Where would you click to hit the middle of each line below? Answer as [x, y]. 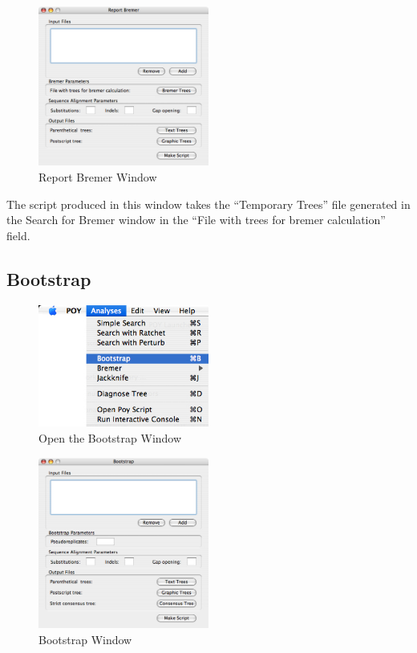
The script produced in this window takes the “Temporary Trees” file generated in [208, 204]
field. [18, 235]
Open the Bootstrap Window [110, 437]
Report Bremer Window [98, 177]
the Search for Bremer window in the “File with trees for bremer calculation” [196, 220]
